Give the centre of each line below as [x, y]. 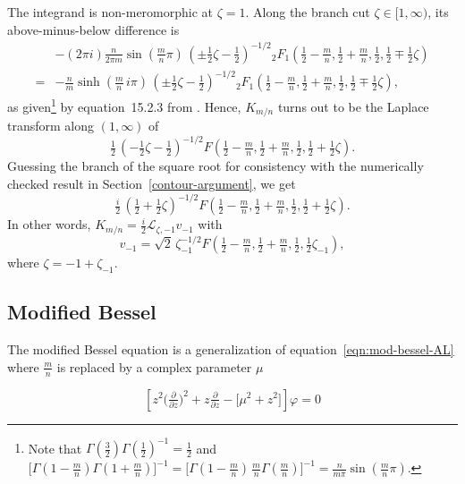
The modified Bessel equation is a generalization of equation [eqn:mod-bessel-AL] [231, 349]
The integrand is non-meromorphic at [110, 12]
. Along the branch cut [308, 12]
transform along [51, 126]
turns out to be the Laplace [353, 106]
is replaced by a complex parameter [154, 366]
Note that [55, 448]
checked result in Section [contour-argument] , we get [152, 184]
